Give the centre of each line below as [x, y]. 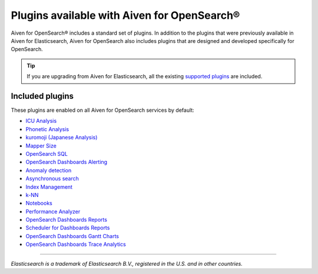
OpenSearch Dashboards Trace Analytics [76, 245]
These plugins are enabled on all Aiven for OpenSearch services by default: [102, 110]
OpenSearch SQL [47, 153]
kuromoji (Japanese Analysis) [62, 138]
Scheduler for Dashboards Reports [68, 228]
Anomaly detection [49, 170]
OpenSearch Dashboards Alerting [67, 162]
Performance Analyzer [53, 211]
